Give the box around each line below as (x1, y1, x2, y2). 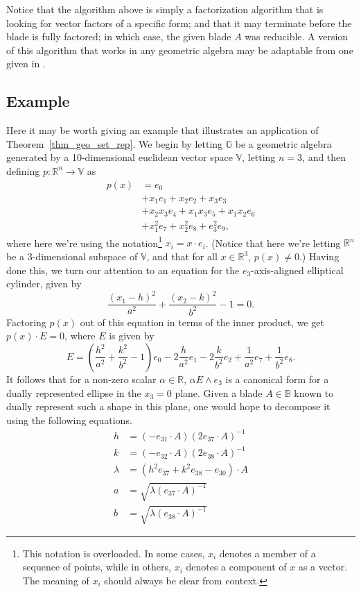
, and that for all (146, 249, 218, 264)
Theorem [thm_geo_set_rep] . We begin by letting (6, 136, 223, 151)
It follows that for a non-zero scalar (6, 371, 157, 386)
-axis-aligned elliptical (251, 262, 344, 277)
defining (6, 163, 40, 178)
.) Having (299, 249, 340, 264)
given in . (6, 56, 46, 71)
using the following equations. (6, 412, 132, 427)
